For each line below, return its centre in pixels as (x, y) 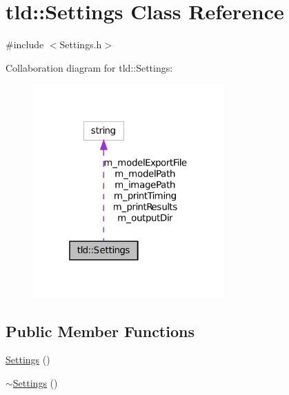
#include (25, 44)
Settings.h (81, 44)
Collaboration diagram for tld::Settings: (89, 67)
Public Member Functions (100, 331)
